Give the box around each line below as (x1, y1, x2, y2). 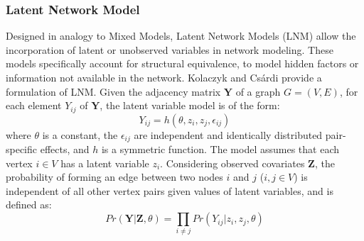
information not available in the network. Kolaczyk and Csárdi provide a (6, 70, 322, 84)
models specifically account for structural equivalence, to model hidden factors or (6, 56, 359, 71)
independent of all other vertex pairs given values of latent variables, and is (6, 183, 333, 198)
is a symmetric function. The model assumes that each (101, 142, 340, 157)
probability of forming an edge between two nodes (6, 169, 223, 184)
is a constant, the (42, 127, 118, 142)
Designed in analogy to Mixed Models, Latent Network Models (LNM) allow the (6, 28, 356, 43)
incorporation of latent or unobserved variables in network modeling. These (6, 42, 333, 57)
